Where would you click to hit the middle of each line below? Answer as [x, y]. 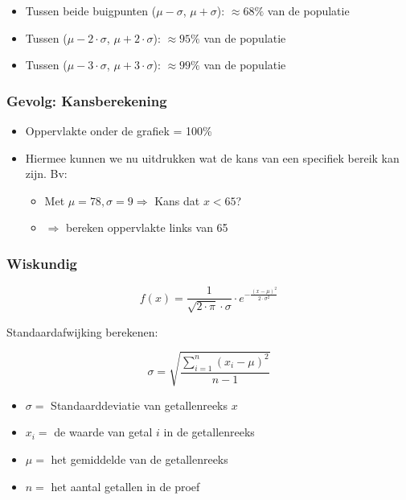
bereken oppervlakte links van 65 [147, 227]
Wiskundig [42, 263]
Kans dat [177, 200]
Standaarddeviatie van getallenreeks [139, 405]
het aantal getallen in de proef [125, 486]
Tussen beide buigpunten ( [91, 10]
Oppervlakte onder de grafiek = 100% [119, 130]
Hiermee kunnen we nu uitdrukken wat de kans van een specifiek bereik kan [212, 157]
